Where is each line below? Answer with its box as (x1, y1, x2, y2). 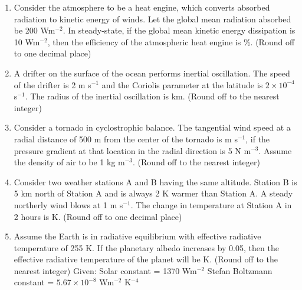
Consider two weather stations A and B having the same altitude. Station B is (14, 175, 297, 188)
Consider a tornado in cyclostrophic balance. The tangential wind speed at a (14, 121, 291, 134)
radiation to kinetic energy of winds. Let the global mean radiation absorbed (14, 12, 291, 25)
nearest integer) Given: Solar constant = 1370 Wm (14, 264, 197, 276)
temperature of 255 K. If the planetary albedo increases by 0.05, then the (14, 241, 279, 254)
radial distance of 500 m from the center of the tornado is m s (14, 132, 238, 145)
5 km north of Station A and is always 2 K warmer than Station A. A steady (14, 187, 293, 199)
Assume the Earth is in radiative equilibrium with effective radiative (14, 230, 261, 242)
